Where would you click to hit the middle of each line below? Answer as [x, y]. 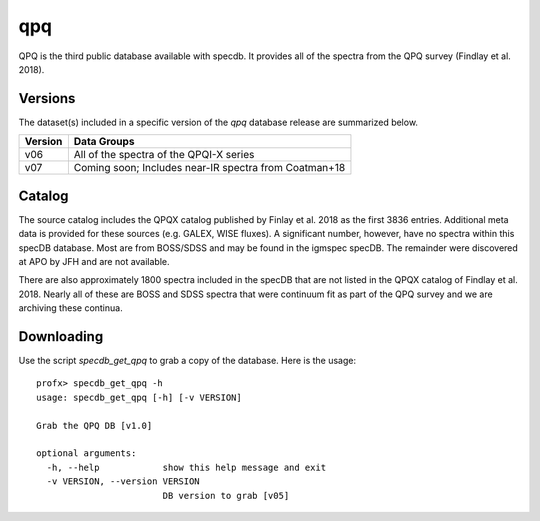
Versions [47, 98]
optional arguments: [86, 453]
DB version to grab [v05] [226, 495]
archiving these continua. [71, 308]
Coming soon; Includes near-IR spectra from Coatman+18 [209, 168]
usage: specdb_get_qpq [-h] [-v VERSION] [139, 397]
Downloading [61, 336]
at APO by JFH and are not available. [94, 261]
